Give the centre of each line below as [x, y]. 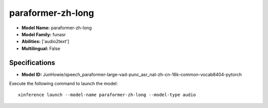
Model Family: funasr [44, 34]
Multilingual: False [41, 48]
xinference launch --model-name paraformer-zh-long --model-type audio [107, 95]
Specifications [32, 63]
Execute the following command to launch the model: [64, 84]
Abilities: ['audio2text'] [45, 42]
